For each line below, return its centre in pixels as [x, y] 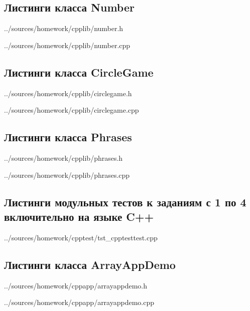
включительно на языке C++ [79, 216]
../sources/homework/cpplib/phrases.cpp [67, 175]
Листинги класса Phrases [68, 137]
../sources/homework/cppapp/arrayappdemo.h [76, 285]
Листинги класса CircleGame [79, 72]
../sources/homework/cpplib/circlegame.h [68, 93]
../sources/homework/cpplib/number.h [64, 28]
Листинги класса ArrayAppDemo [90, 264]
